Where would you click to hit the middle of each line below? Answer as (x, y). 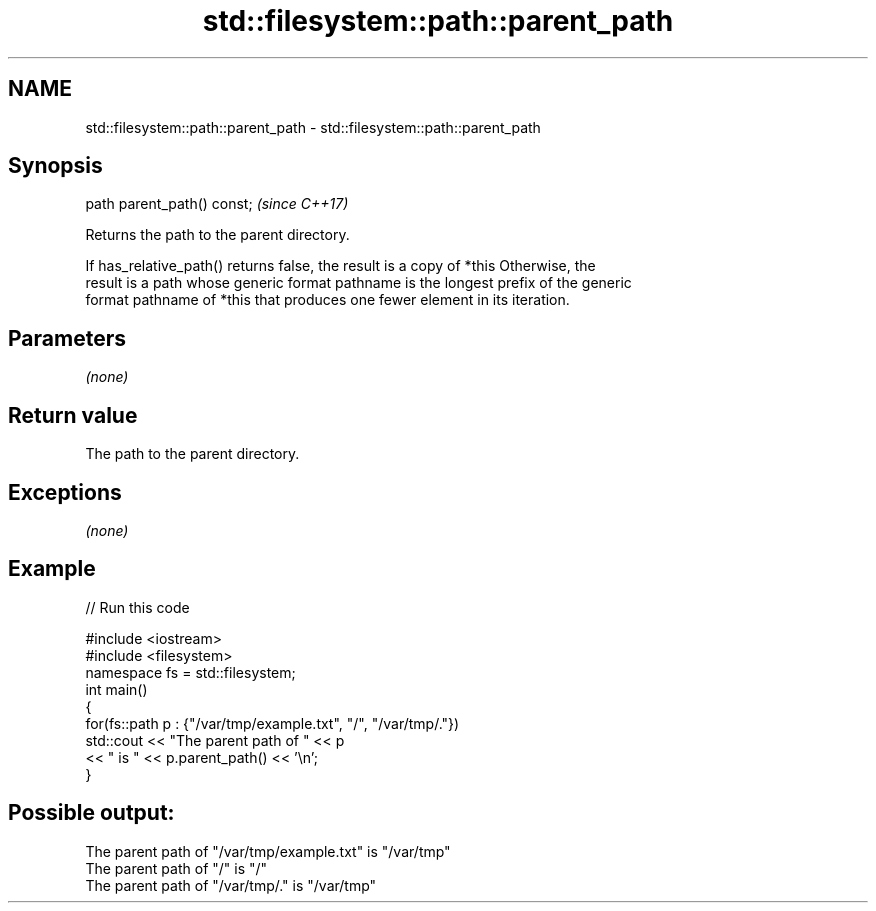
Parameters (67, 338)
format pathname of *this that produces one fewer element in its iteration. (327, 300)
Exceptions (65, 492)
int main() (116, 689)
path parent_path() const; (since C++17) (217, 204)
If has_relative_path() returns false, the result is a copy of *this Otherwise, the (340, 266)
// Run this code (137, 607)
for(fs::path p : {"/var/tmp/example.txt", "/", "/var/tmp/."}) (272, 723)
